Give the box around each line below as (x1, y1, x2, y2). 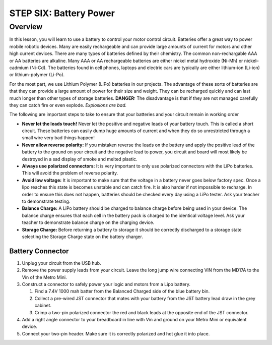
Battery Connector (9, 247, 69, 255)
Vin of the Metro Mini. (22, 274, 67, 280)
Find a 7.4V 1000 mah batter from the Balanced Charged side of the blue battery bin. (34, 288, 210, 295)
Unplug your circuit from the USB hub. (22, 260, 101, 266)
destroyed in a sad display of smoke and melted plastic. (22, 156, 138, 162)
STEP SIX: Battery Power (9, 8, 115, 19)
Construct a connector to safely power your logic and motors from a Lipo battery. (22, 281, 191, 287)
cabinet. (34, 303, 52, 309)
